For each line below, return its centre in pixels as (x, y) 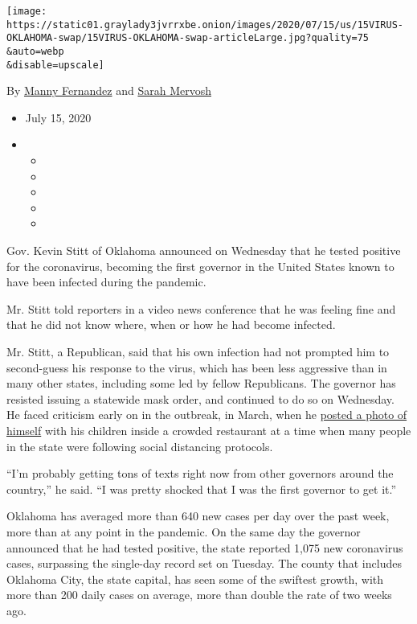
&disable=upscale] (55, 65)
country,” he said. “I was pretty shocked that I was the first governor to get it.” (202, 489)
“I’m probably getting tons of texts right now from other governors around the (200, 473)
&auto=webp (35, 51)
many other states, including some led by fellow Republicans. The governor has (201, 383)
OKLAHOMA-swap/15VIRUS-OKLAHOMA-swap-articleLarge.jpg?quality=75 (188, 38)
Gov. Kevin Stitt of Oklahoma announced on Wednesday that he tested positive (204, 250)
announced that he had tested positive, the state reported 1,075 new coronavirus (205, 547)
